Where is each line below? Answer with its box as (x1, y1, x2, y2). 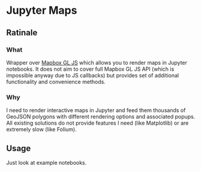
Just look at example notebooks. (6, 159, 87, 166)
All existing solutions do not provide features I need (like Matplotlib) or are (6, 119, 189, 126)
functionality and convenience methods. (6, 78, 106, 85)
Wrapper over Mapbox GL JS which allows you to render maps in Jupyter (6, 59, 188, 66)
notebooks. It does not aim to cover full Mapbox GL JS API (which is (6, 65, 175, 73)
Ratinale (6, 28, 38, 38)
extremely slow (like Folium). (6, 126, 77, 133)
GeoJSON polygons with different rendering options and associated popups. (6, 113, 196, 120)
